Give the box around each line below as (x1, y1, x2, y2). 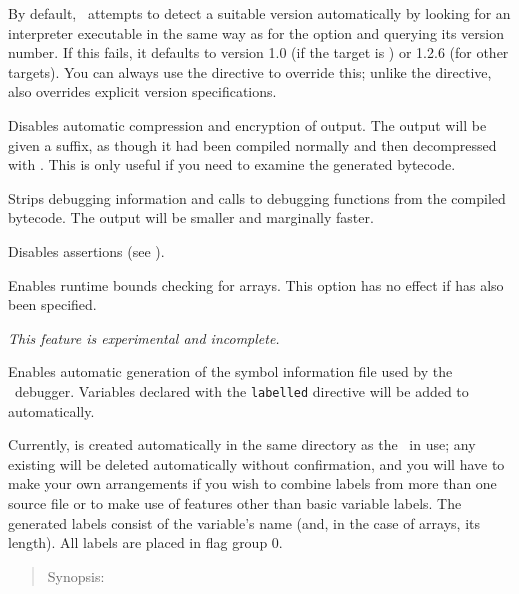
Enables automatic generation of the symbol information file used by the (8, 361, 453, 382)
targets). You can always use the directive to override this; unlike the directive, (8, 61, 492, 82)
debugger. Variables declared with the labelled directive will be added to (14, 380, 469, 401)
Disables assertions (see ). (8, 240, 165, 261)
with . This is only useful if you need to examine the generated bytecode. (8, 154, 456, 175)
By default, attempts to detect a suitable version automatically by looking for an (8, 3, 511, 23)
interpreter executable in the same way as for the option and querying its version (8, 22, 504, 43)
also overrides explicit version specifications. (8, 81, 277, 102)
